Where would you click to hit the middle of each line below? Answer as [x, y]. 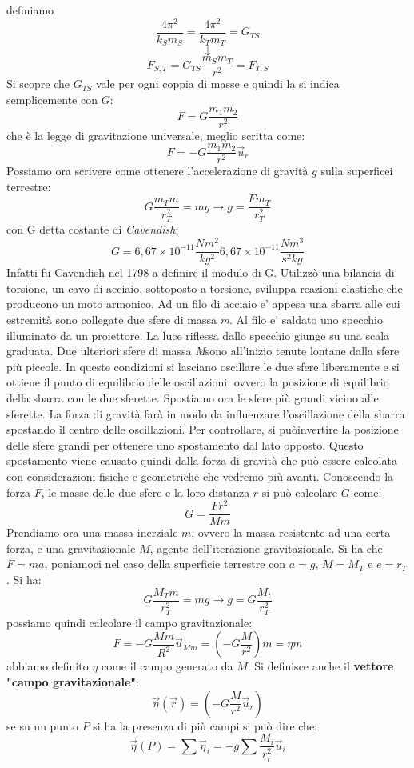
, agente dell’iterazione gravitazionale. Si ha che [266, 548]
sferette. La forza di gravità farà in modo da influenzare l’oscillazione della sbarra [206, 413]
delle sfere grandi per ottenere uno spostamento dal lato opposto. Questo [185, 444]
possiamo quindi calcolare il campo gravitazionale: [129, 622]
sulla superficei [357, 171]
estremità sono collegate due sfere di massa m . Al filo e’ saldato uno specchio [195, 319]
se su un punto [42, 725]
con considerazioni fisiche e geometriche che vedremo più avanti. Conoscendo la [200, 476]
